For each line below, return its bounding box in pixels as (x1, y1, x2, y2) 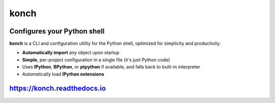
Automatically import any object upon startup (22, 50, 120, 56)
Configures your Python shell (9, 27, 105, 36)
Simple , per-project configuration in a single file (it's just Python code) (22, 56, 170, 63)
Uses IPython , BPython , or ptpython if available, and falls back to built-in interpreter (22, 64, 201, 70)
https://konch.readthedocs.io (9, 84, 106, 93)
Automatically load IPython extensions (22, 71, 104, 77)
